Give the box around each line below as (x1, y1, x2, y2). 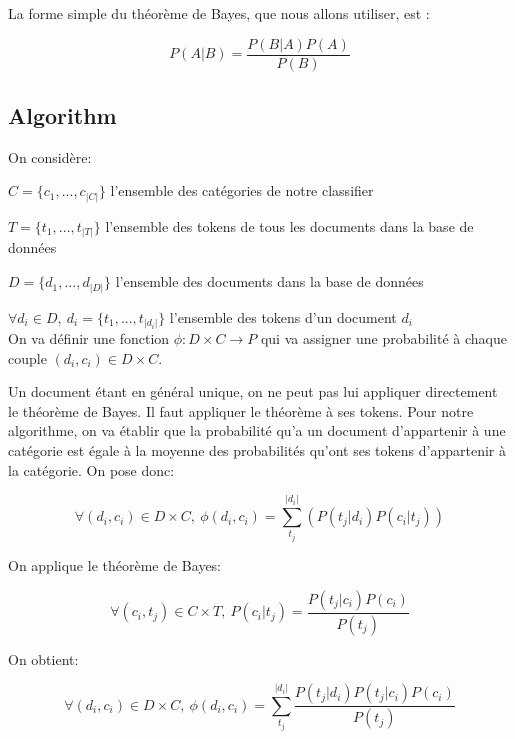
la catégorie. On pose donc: (8, 459, 175, 480)
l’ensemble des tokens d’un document (169, 306, 397, 327)
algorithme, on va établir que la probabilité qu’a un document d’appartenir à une (8, 420, 506, 441)
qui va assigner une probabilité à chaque (260, 328, 507, 349)
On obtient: (8, 648, 79, 669)
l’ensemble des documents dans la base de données (115, 271, 424, 292)
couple (8, 347, 47, 368)
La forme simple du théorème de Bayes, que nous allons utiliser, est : (8, 3, 430, 23)
